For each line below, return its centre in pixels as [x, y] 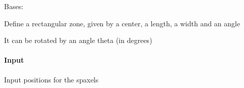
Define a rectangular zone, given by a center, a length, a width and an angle [122, 23]
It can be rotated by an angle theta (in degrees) [78, 40]
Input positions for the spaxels [51, 79]
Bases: [14, 6]
